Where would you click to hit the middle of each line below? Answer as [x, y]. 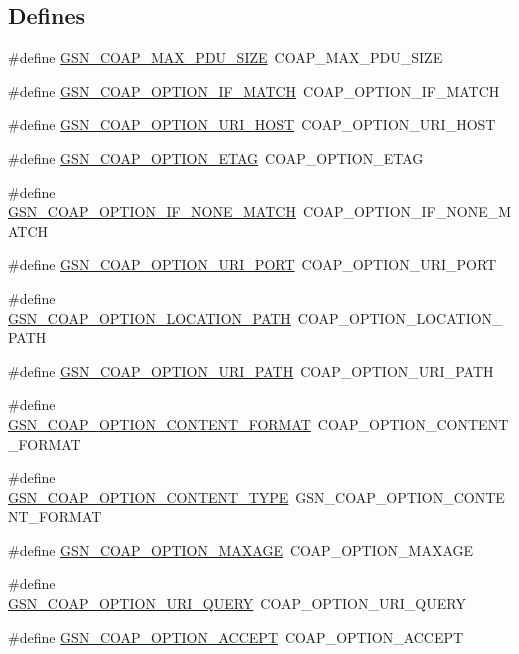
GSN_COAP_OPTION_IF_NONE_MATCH [152, 211]
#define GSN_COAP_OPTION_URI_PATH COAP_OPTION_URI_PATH [251, 370]
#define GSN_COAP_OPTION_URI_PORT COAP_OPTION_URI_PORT [252, 264]
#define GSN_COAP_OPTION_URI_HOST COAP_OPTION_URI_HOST [252, 124]
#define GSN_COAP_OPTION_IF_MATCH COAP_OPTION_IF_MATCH [254, 90]
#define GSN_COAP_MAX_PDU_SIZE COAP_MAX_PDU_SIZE [225, 57]
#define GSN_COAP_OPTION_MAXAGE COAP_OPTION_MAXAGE [241, 549]
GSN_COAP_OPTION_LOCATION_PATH [149, 317]
